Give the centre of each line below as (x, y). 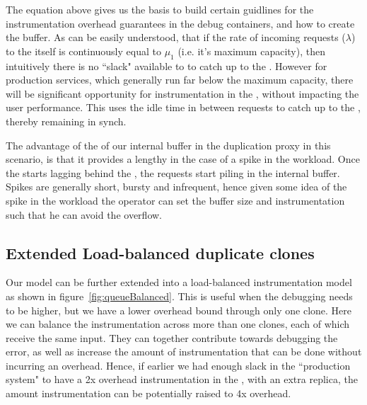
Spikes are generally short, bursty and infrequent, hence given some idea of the (176, 187)
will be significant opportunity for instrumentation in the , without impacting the (182, 93)
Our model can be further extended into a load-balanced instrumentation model (179, 282)
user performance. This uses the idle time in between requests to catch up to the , (183, 107)
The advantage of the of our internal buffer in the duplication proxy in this (168, 145)
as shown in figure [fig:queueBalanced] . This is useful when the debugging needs (179, 296)
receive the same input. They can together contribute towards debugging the (172, 337)
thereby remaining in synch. (66, 121)
